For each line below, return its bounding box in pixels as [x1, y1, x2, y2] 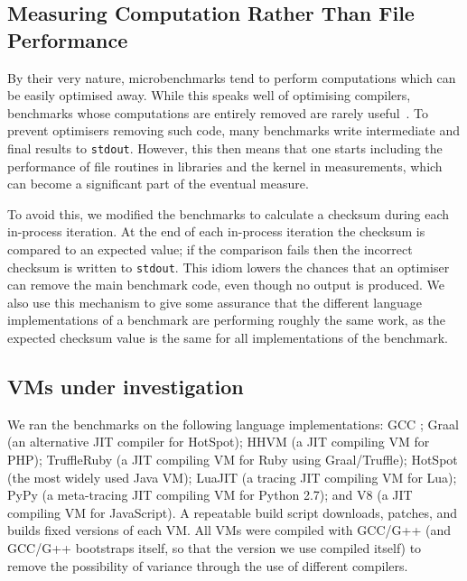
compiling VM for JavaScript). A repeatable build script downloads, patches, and [7, 503, 458, 521]
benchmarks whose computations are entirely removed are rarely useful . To [7, 103, 429, 122]
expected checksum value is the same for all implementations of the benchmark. [7, 328, 448, 347]
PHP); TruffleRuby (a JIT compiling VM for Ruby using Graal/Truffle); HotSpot [7, 450, 458, 469]
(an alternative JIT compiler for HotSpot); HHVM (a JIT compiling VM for [7, 432, 430, 451]
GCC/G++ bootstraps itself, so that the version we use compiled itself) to [7, 538, 422, 557]
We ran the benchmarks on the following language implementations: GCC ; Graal [7, 414, 459, 433]
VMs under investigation [7, 373, 244, 401]
